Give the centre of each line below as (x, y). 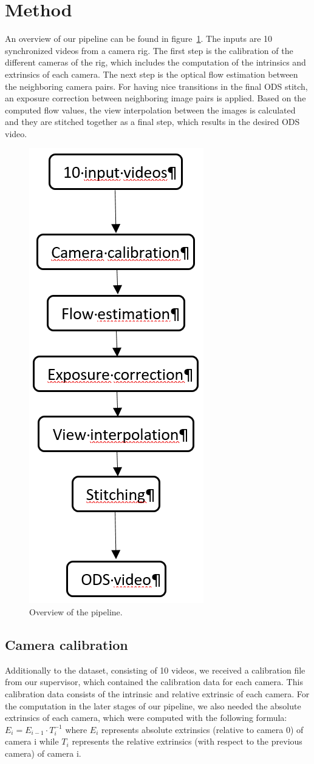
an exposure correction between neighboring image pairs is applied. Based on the (155, 98)
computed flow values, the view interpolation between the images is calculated (150, 110)
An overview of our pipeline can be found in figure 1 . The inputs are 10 (139, 39)
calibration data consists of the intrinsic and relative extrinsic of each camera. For (157, 694)
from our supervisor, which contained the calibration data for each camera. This (154, 682)
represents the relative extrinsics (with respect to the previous (187, 741)
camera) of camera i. (43, 753)
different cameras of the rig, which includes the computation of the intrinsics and (155, 62)
